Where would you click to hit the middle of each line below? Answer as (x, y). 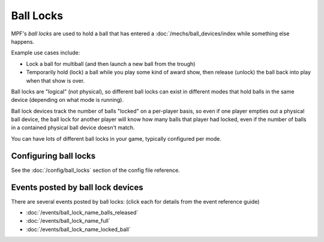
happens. (23, 41)
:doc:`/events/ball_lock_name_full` (68, 221)
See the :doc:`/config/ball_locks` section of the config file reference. (95, 170)
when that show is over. (55, 80)
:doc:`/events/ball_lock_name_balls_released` (82, 213)
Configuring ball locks (53, 156)
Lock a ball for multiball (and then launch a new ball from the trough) (111, 63)
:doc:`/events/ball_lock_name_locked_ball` (78, 229)
